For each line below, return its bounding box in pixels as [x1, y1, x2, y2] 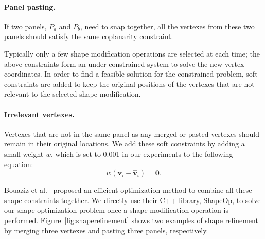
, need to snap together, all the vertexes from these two [80, 21, 255, 31]
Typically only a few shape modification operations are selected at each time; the [4, 48, 260, 59]
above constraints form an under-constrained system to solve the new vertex [4, 58, 244, 69]
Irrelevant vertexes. [4, 108, 75, 119]
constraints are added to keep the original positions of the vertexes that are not [4, 78, 255, 89]
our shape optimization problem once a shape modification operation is [4, 205, 228, 215]
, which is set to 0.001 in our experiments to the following [50, 148, 233, 159]
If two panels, [4, 21, 47, 31]
